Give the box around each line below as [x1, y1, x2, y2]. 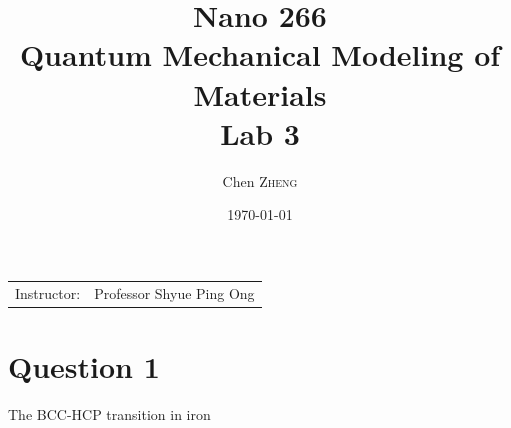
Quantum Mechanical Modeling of [19, 34, 501, 75]
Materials [193, 73, 327, 114]
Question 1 [8, 345, 160, 386]
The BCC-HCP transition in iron [8, 403, 211, 424]
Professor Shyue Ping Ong [94, 282, 255, 303]
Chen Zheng [222, 170, 298, 191]
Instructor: [15, 282, 81, 303]
